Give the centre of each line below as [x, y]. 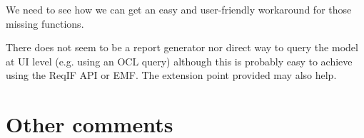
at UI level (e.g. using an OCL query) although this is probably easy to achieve [179, 61]
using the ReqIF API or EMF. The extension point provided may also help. [171, 75]
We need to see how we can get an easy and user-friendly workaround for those [179, 9]
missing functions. [45, 23]
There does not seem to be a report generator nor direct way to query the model [182, 47]
